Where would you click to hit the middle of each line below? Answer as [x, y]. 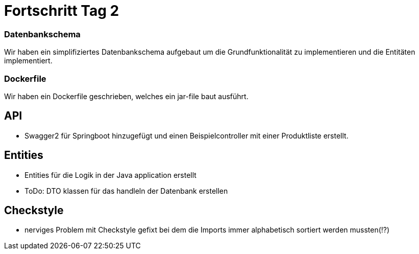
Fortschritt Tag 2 [62, 11]
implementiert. [28, 61]
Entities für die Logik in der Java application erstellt [110, 175]
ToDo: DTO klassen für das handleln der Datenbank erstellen [126, 191]
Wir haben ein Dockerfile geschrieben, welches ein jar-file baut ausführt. [126, 96]
